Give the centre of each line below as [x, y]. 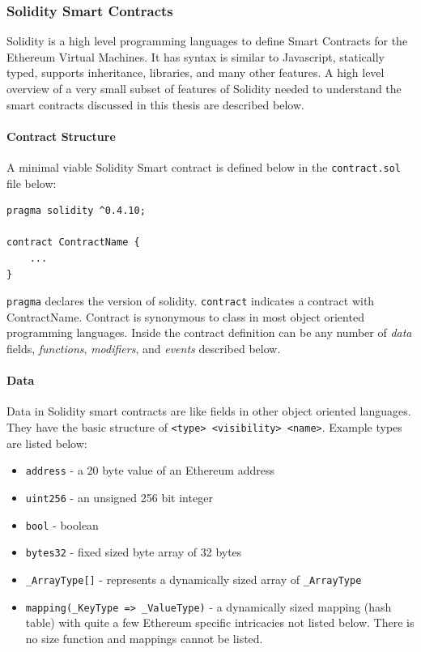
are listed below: [47, 443]
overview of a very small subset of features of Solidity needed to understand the [204, 88]
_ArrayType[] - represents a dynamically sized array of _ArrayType [193, 579]
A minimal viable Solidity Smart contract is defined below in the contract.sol [204, 166]
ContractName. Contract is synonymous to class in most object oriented [185, 316]
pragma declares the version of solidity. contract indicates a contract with [191, 301]
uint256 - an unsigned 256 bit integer [119, 497]
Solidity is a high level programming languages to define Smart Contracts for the [207, 41]
